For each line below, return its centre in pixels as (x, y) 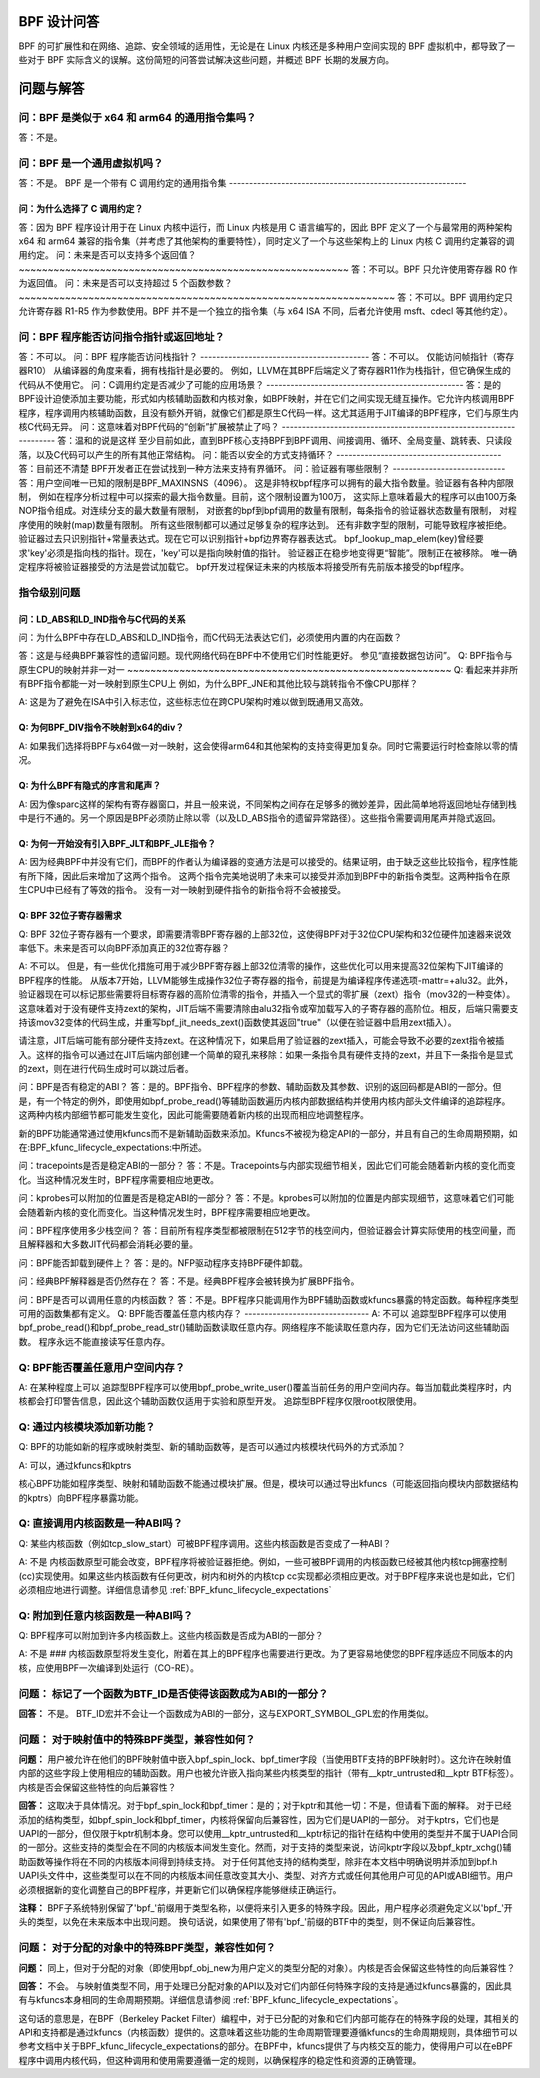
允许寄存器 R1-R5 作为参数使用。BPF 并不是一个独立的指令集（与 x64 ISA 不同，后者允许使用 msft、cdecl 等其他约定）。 (266, 311)
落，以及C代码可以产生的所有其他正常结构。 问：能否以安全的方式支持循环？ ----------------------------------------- (260, 454)
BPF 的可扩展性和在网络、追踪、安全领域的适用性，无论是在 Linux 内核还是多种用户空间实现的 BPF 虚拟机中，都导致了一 (266, 46)
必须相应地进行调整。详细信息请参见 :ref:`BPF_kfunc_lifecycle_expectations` (175, 1589)
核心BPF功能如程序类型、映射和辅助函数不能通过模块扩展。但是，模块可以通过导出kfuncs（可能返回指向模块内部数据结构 (268, 1484)
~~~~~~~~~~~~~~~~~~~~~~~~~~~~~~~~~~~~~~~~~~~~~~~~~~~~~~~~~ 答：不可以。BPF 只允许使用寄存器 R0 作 (268, 269)
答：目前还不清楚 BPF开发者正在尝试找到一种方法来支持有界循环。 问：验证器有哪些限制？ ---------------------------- (262, 469)
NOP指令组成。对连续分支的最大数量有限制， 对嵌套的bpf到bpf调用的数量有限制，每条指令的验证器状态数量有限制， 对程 (267, 511)
